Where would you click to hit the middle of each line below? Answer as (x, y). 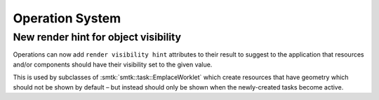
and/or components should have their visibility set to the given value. (113, 64)
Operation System (67, 18)
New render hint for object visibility (97, 37)
